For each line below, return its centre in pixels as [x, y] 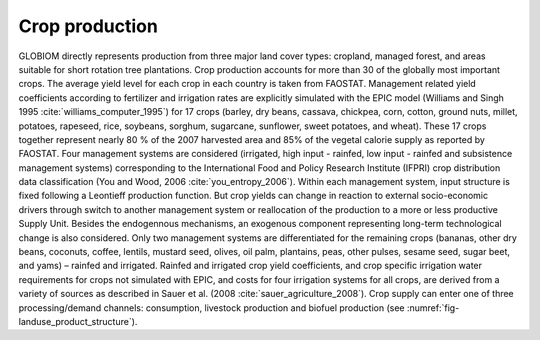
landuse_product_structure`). [78, 321]
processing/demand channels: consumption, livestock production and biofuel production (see [211, 307]
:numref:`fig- [433, 307]
